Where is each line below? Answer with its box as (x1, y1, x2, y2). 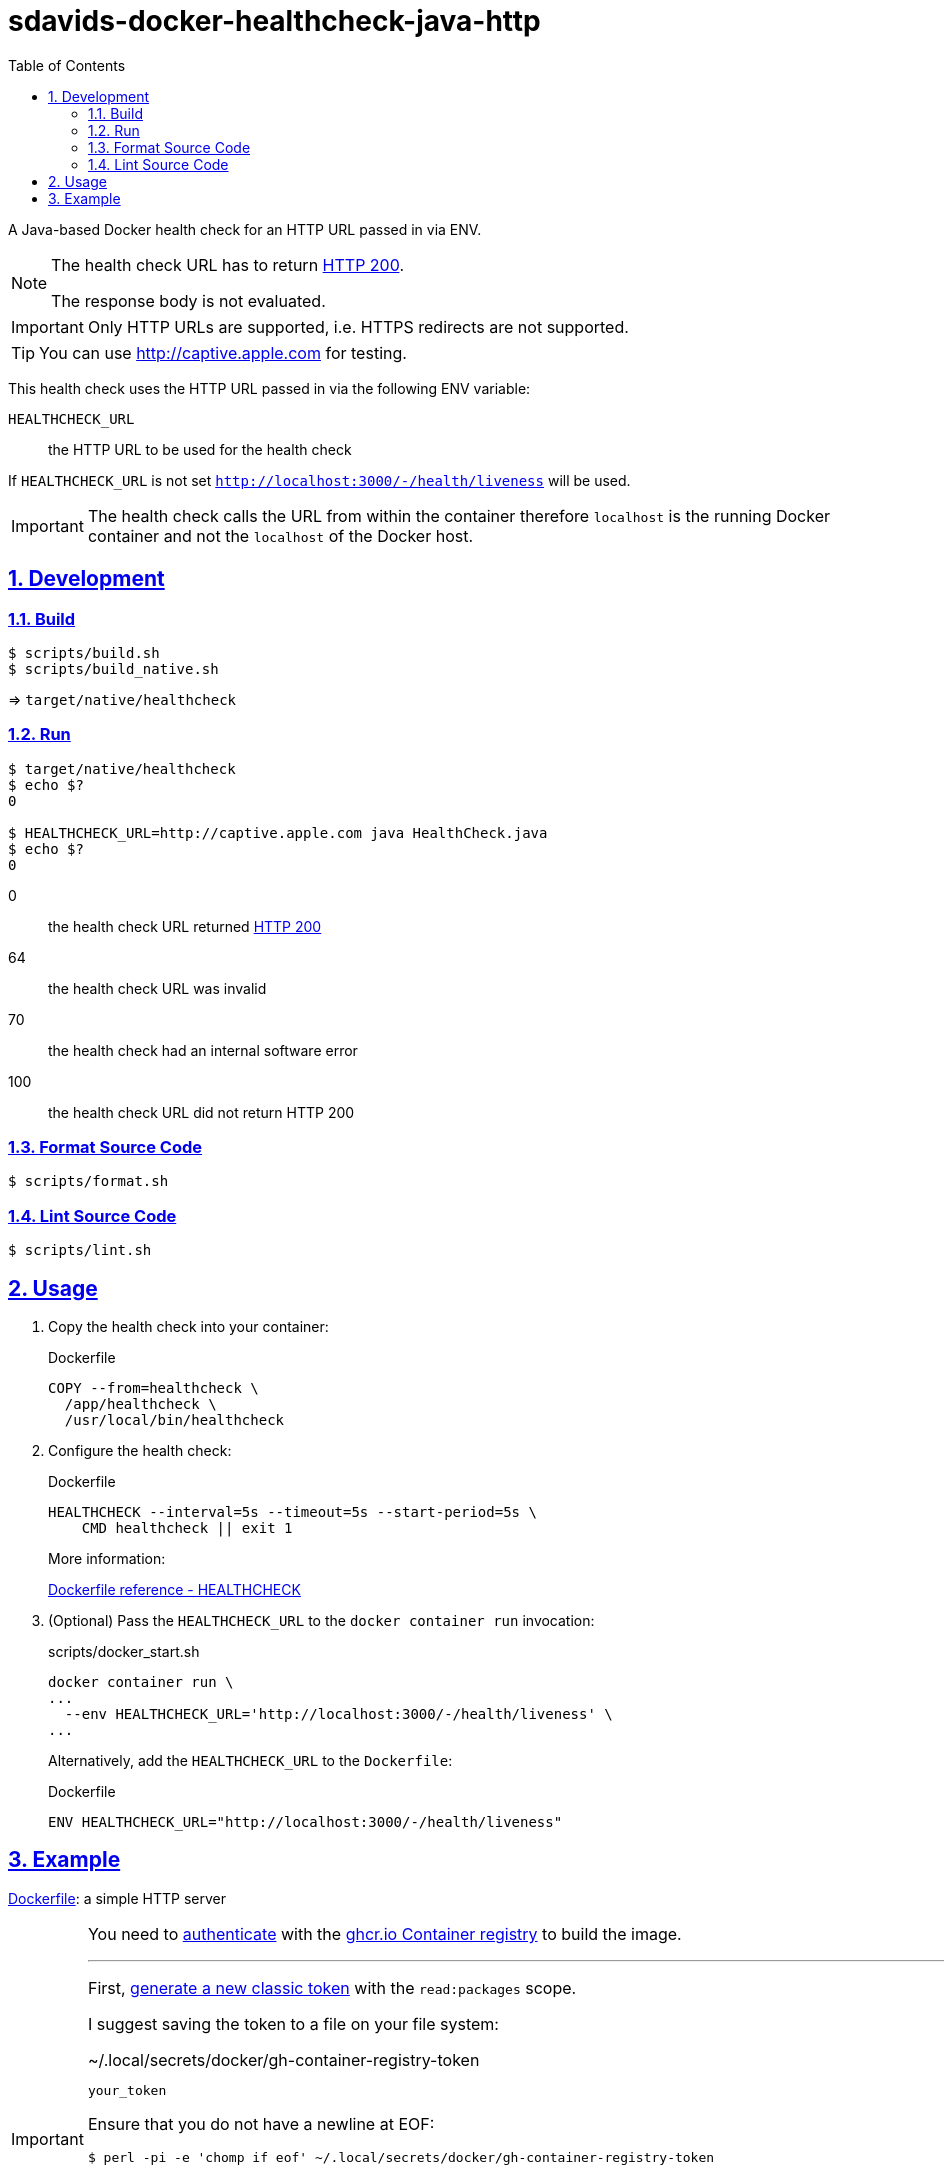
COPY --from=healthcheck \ (48, 1380, 259, 1397)
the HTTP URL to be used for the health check (48, 440, 352, 458)
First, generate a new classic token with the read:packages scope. (87, 1977, 577, 1998)
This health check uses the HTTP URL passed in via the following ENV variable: (8, 379, 531, 397)
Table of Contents (8, 56, 126, 74)
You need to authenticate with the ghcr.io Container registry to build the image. (87, 1923, 682, 1944)
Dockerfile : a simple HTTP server (8, 1889, 226, 1907)
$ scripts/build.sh (8, 644, 160, 661)
